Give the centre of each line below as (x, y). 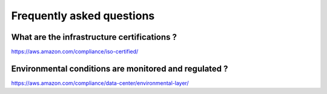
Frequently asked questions (83, 16)
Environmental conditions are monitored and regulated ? (120, 68)
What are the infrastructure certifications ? (94, 37)
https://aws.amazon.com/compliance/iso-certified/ (75, 52)
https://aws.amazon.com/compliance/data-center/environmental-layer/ (100, 83)
